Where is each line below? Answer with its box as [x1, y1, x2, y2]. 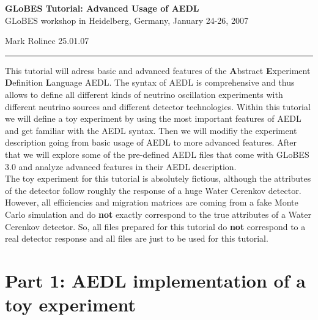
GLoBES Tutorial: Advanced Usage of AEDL [5, 2, 199, 14]
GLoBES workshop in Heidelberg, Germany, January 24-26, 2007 [5, 13, 248, 26]
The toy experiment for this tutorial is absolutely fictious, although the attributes [5, 172, 311, 185]
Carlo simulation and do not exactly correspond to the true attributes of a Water [5, 207, 311, 220]
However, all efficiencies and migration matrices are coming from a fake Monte [5, 196, 298, 209]
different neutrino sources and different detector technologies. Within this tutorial [5, 100, 311, 113]
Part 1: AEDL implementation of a [5, 267, 306, 292]
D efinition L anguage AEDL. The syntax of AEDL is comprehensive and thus [5, 76, 295, 89]
